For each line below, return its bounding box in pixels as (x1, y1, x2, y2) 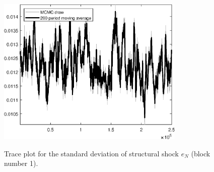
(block (191, 148, 210, 158)
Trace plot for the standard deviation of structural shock (4, 148, 179, 158)
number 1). (4, 158, 38, 168)
